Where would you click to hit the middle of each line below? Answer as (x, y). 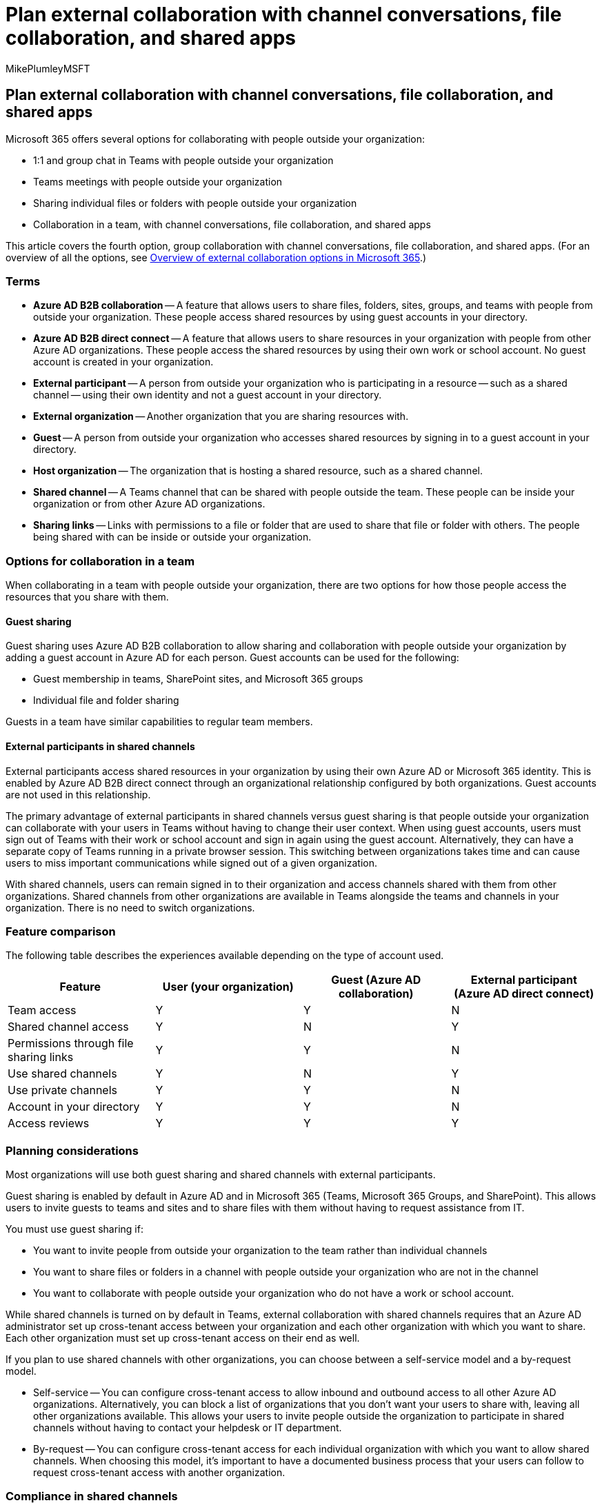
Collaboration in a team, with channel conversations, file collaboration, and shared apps (232, 224)
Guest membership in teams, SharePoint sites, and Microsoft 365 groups (198, 679)
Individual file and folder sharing (106, 700)
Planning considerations (72, 1150)
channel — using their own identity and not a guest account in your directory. (208, 395)
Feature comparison (61, 931)
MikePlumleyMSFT (48, 68)
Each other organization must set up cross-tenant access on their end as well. (183, 1338)
